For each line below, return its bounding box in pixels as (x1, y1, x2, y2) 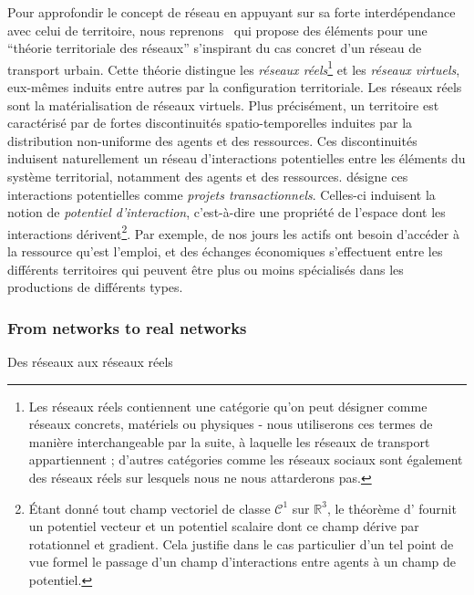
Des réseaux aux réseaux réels (7, 352, 173, 371)
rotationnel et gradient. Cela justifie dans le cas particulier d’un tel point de (28, 534, 454, 553)
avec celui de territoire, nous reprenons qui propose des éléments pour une (7, 20, 428, 39)
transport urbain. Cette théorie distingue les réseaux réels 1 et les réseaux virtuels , (7, 57, 460, 78)
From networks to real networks (7, 316, 247, 339)
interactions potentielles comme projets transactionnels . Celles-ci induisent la (7, 184, 436, 204)
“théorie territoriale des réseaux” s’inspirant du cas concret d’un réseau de (7, 38, 422, 57)
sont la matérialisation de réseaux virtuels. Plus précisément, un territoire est (7, 95, 439, 114)
